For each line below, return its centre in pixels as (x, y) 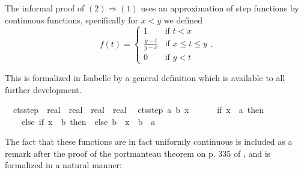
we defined (183, 20)
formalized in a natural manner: (63, 165)
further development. (43, 89)
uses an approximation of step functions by (220, 8)
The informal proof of (45, 8)
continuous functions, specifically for (71, 20)
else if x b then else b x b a (88, 121)
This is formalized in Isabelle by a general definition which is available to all (145, 77)
